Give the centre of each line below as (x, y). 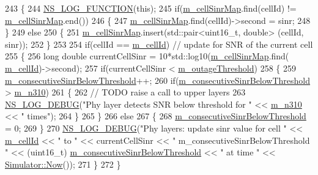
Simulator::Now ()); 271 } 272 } (63, 164)
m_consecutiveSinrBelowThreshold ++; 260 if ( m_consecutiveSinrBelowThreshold (158, 80)
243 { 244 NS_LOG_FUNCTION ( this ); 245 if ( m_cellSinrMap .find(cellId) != (151, 8)
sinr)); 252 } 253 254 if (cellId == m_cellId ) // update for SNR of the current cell (159, 44)
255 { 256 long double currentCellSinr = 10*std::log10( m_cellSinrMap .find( (147, 56)
